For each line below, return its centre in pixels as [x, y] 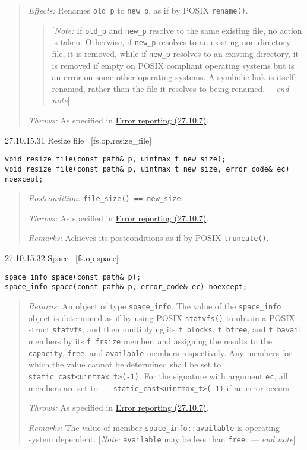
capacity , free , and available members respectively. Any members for [160, 352]
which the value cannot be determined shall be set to [125, 364]
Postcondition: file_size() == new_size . [106, 198]
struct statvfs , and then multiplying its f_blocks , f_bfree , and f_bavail [165, 329]
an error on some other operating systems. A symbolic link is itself [173, 77]
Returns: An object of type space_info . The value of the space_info [155, 305]
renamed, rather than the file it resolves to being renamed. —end [170, 88]
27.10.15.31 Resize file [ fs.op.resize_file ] [78, 140]
